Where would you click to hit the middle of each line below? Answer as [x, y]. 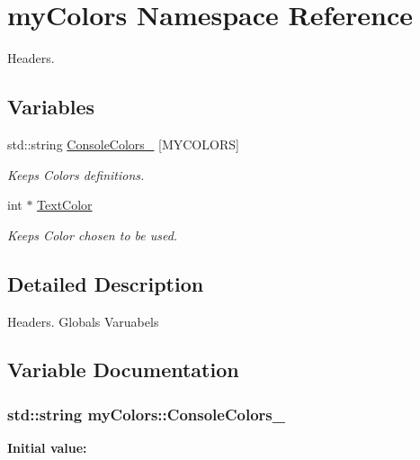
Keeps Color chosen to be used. [93, 235]
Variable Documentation [123, 370]
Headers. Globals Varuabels [83, 321]
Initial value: [47, 448]
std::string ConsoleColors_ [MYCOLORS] [123, 144]
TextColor [65, 205]
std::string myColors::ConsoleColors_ [146, 414]
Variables [51, 107]
